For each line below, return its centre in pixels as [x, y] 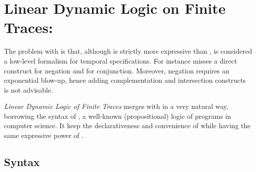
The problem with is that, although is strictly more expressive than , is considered [128, 51]
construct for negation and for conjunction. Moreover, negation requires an [117, 70]
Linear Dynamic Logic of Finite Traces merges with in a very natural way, [116, 106]
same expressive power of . [44, 135]
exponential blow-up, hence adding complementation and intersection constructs [125, 80]
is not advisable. [29, 89]
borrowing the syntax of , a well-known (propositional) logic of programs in [118, 116]
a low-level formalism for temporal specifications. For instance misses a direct [121, 60]
